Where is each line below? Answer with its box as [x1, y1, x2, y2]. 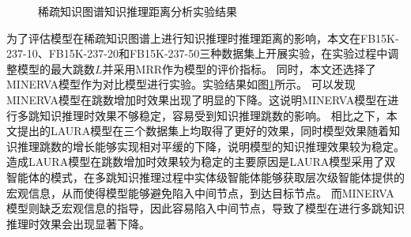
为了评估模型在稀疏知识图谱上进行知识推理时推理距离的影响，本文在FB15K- [6, 29, 399, 46]
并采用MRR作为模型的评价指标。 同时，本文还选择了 [102, 60, 376, 77]
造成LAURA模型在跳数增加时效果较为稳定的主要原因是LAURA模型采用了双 [6, 153, 396, 170]
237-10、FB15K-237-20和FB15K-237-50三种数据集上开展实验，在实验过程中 [6, 45, 388, 62]
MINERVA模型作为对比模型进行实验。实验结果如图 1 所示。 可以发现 [6, 76, 356, 92]
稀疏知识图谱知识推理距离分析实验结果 [38, 3, 237, 19]
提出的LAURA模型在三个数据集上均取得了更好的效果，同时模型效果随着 [17, 122, 390, 139]
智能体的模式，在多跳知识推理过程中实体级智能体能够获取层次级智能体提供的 [6, 168, 405, 185]
